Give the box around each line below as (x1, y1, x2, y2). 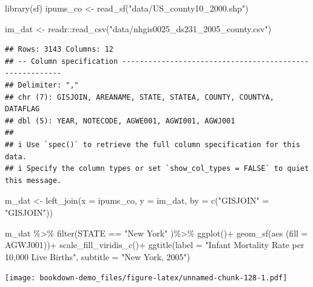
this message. (5, 176, 62, 185)
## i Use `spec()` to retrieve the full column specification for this (5, 140, 300, 149)
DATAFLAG (5, 105, 40, 114)
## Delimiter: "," (5, 80, 79, 89)
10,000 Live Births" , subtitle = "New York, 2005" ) (5, 250, 190, 263)
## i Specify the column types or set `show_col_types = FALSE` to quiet (5, 164, 309, 173)
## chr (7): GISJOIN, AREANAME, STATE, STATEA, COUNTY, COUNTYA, (5, 92, 274, 102)
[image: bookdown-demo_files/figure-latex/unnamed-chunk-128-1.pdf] (5, 274, 288, 283)
